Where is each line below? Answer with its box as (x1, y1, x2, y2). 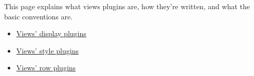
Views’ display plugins (16, 28, 86, 39)
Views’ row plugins (16, 62, 76, 73)
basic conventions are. (4, 11, 73, 21)
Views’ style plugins (16, 45, 79, 56)
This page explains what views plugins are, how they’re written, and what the (4, 1, 250, 11)
